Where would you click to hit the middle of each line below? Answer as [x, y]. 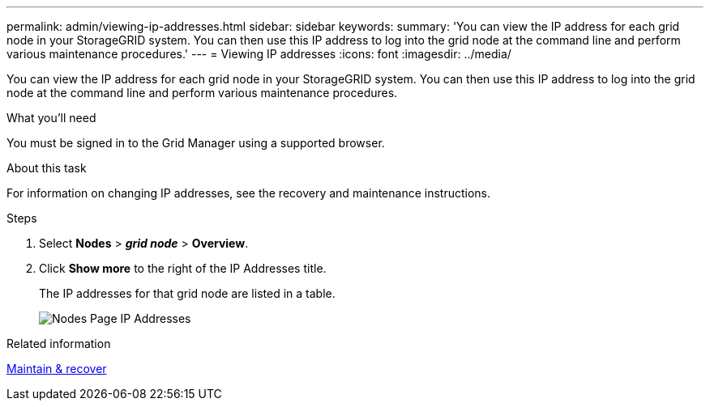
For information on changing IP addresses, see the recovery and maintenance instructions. [249, 193]
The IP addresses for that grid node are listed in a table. [187, 293]
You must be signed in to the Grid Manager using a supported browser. [196, 143]
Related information [59, 343]
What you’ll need [51, 118]
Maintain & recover [57, 369]
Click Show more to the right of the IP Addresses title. [183, 268]
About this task [47, 168]
